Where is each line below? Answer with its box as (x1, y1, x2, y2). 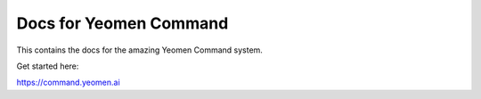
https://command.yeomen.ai (16, 77, 120, 88)
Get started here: (16, 61, 79, 71)
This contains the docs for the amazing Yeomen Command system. (16, 45, 263, 55)
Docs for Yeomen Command (16, 13, 229, 33)
